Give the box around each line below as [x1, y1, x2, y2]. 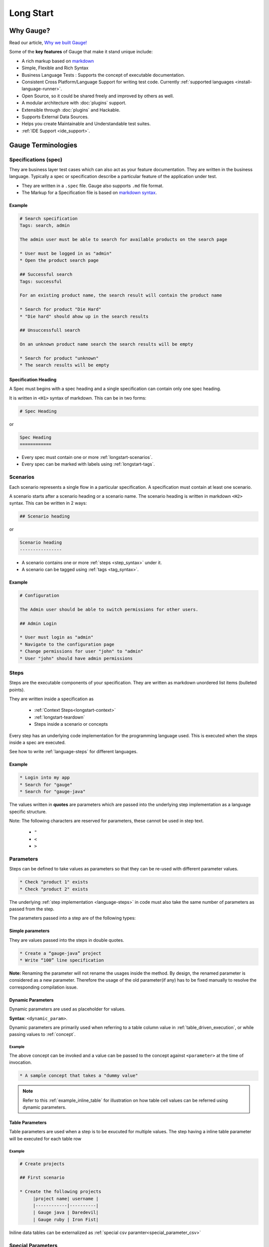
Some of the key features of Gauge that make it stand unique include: [9, 49, 153, 55]
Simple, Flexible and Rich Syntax [21, 65, 89, 71]
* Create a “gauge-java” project [19, 950, 102, 956]
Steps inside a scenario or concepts [34, 721, 108, 727]
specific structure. [9, 809, 47, 815]
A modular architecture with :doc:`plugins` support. [21, 100, 127, 106]
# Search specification [19, 216, 78, 221]
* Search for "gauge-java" [19, 789, 86, 795]
